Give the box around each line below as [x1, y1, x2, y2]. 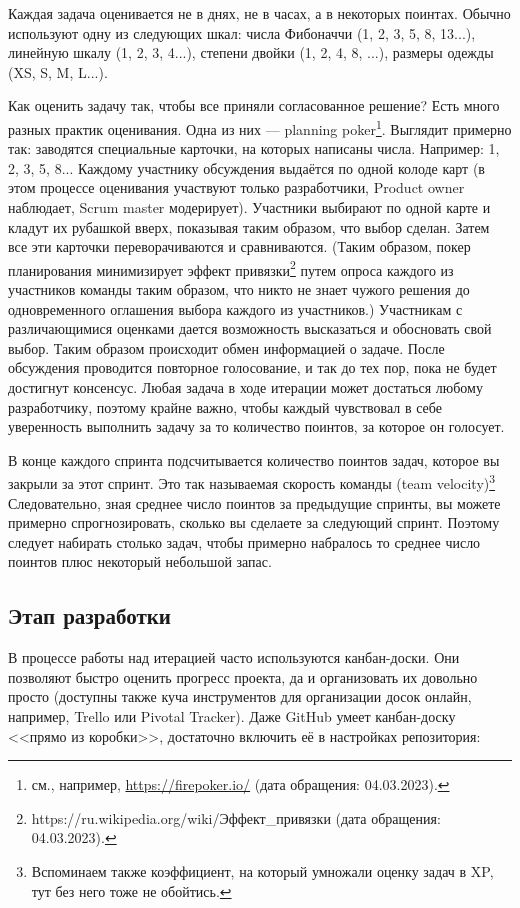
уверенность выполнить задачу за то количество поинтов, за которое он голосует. [8, 416, 505, 437]
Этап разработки [8, 600, 171, 631]
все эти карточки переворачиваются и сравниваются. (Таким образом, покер [8, 236, 471, 257]
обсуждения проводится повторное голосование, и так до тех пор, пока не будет [8, 357, 497, 378]
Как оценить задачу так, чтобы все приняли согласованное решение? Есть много [8, 95, 500, 116]
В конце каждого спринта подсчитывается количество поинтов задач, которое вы [8, 449, 500, 470]
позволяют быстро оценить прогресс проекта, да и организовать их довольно [8, 666, 478, 687]
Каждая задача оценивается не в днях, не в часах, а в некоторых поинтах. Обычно [8, 3, 511, 23]
